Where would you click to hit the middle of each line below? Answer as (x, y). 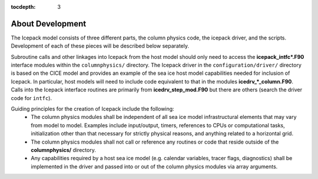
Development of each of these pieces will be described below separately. (100, 46)
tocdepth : (23, 7)
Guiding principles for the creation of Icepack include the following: (92, 109)
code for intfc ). (32, 98)
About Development (49, 24)
